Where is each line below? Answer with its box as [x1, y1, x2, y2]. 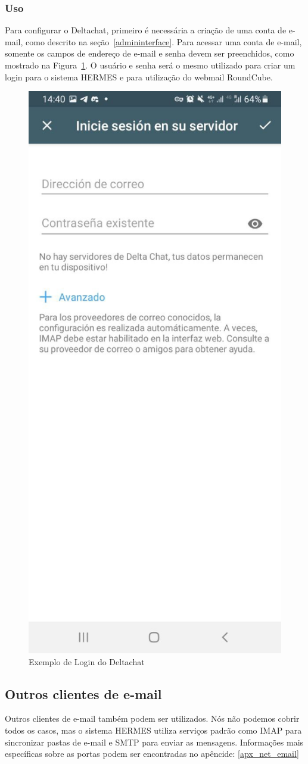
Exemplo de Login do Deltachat [29, 655, 145, 668]
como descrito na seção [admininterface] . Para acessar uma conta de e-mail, [25, 35, 302, 48]
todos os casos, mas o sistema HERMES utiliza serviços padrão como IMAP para [5, 724, 302, 737]
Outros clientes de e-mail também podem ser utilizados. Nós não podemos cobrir [5, 712, 300, 725]
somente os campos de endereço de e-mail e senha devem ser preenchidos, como [5, 47, 294, 60]
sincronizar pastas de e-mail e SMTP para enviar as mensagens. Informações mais [5, 735, 304, 748]
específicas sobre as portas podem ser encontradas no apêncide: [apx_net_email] [5, 747, 299, 760]
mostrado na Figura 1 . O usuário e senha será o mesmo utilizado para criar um [5, 59, 295, 71]
